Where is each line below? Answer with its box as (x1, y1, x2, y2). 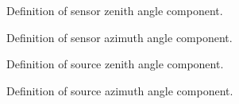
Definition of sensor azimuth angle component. (6, 29, 233, 45)
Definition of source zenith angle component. (6, 56, 224, 72)
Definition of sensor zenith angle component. (6, 2, 223, 18)
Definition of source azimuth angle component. (6, 82, 233, 98)
